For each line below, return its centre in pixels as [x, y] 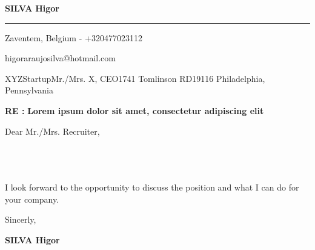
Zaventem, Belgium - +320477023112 [74, 37]
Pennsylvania [29, 90]
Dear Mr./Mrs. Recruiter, [52, 131]
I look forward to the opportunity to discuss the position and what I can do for [152, 187]
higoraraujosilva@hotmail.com [60, 58]
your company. [32, 199]
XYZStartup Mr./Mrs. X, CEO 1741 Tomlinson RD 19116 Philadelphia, [135, 78]
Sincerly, [21, 219]
